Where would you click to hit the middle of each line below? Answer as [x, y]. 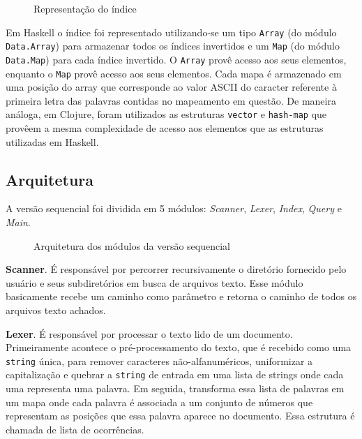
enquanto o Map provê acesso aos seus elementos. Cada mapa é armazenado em [174, 73]
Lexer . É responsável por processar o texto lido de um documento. [149, 333]
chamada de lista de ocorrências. [75, 429]
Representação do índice [85, 8]
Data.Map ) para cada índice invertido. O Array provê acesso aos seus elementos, [176, 59]
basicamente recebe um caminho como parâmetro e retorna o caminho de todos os [181, 296]
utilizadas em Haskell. [52, 141]
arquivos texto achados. [56, 310]
